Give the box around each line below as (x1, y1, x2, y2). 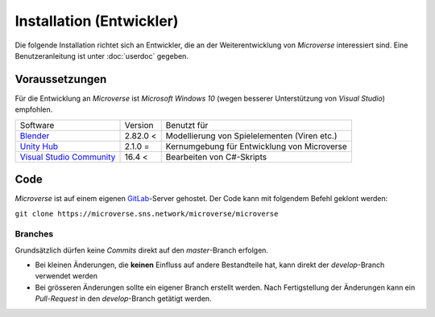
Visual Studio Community (19, 151, 116, 163)
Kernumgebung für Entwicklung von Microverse (165, 141, 348, 152)
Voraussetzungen (14, 72, 107, 86)
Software (19, 119, 55, 130)
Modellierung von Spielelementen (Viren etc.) (165, 130, 338, 141)
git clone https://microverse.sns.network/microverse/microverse (14, 209, 279, 218)
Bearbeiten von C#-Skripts (165, 151, 267, 163)
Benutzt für (165, 119, 209, 130)
